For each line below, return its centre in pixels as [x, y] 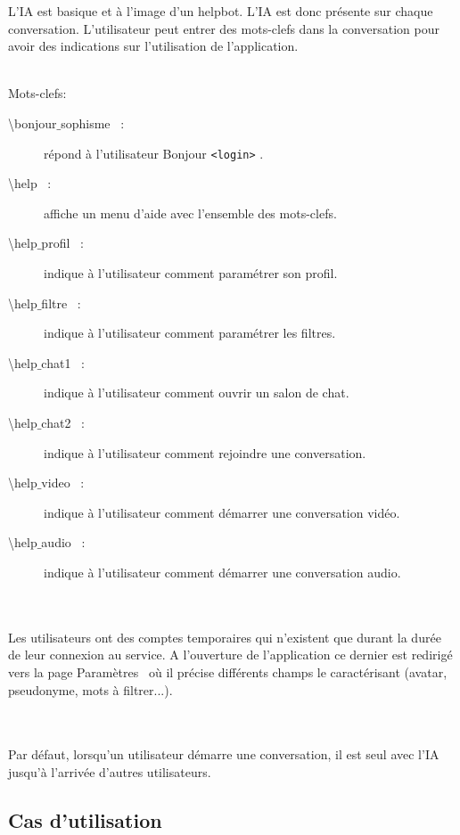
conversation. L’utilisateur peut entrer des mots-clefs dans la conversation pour [224, 28]
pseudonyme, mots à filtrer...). [90, 689]
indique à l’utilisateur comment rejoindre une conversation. [205, 452]
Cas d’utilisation [85, 819]
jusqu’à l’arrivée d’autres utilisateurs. [110, 771]
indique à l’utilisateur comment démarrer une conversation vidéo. [222, 512]
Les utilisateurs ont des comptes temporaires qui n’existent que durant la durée [225, 637]
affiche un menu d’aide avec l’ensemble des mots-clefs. [190, 213]
